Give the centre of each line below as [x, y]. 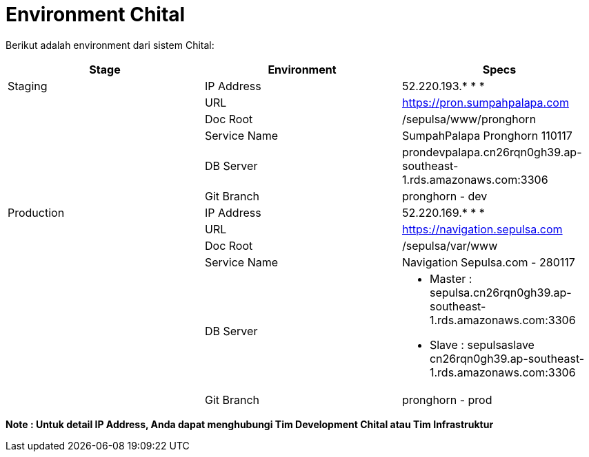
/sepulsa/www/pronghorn [469, 119]
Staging [28, 86]
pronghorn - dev [445, 196]
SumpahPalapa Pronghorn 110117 [487, 135]
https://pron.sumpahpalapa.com [485, 102]
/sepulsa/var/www [450, 245]
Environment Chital [96, 14]
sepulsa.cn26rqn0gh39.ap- [500, 292]
